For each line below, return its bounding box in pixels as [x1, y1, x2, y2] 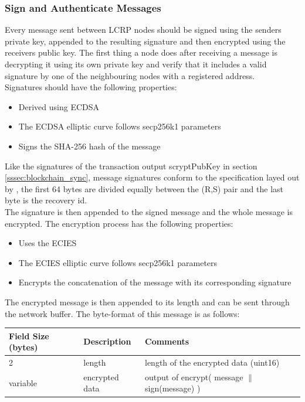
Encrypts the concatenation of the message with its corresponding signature [18, 276, 292, 288]
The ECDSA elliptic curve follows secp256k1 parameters [18, 120, 221, 132]
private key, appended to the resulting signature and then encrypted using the [5, 35, 286, 47]
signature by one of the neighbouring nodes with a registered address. [5, 69, 255, 81]
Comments [145, 335, 189, 348]
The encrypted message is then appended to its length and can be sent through [5, 295, 290, 308]
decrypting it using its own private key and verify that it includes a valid [5, 58, 267, 70]
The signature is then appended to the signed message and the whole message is [5, 205, 293, 217]
